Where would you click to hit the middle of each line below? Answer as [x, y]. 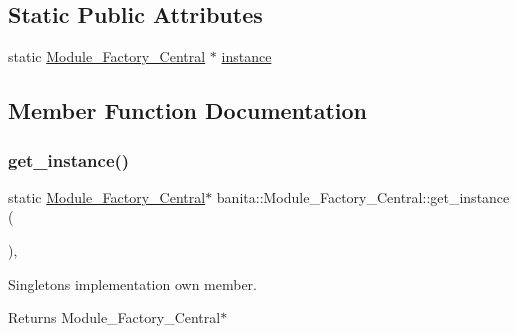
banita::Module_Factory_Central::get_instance [363, 196]
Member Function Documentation [188, 110]
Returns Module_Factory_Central [114, 317]
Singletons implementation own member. [133, 283]
